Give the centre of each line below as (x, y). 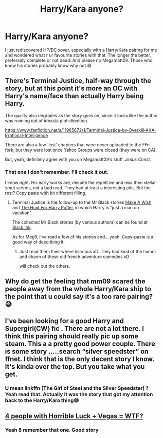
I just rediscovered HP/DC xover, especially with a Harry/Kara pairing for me (81, 50)
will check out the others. (45, 266)
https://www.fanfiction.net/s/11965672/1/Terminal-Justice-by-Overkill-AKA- (81, 130)
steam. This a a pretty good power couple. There (80, 344)
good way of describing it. (38, 242)
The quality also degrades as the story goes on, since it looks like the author (81, 115)
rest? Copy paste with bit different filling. (46, 193)
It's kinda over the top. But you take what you (75, 367)
